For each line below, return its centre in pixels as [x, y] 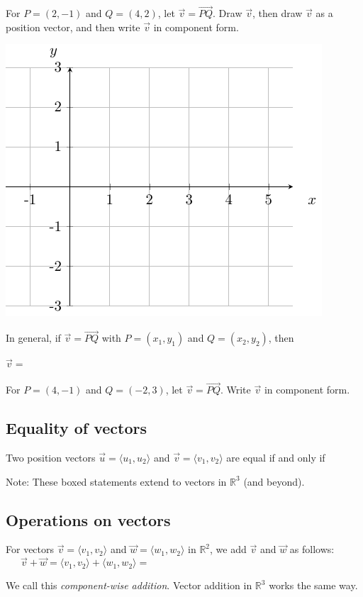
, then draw [277, 13]
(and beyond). [274, 481]
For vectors [30, 549]
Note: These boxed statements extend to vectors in [116, 481]
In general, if [33, 338]
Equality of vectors [76, 428]
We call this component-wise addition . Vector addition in [129, 585]
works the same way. [313, 585]
